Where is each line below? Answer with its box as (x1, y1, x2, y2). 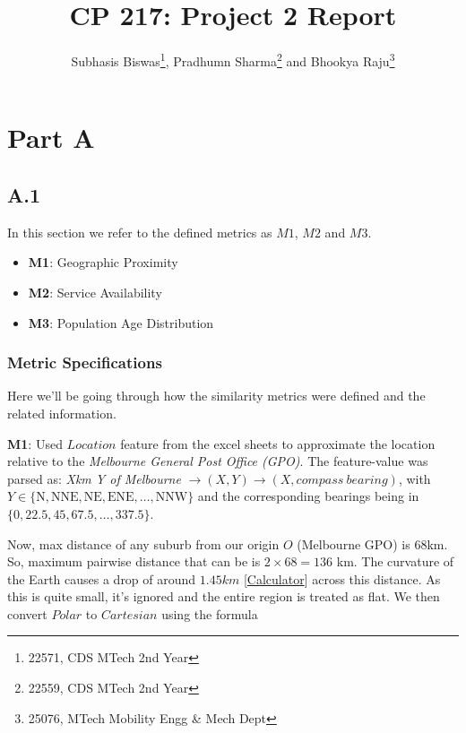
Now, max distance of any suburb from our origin (7, 534, 280, 553)
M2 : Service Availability (28, 282, 162, 301)
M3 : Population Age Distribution (28, 313, 214, 332)
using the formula (161, 604, 258, 623)
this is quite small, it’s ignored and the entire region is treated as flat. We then (7, 587, 440, 606)
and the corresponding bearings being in (197, 487, 419, 505)
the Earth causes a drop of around (7, 569, 196, 588)
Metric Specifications (7, 351, 162, 374)
